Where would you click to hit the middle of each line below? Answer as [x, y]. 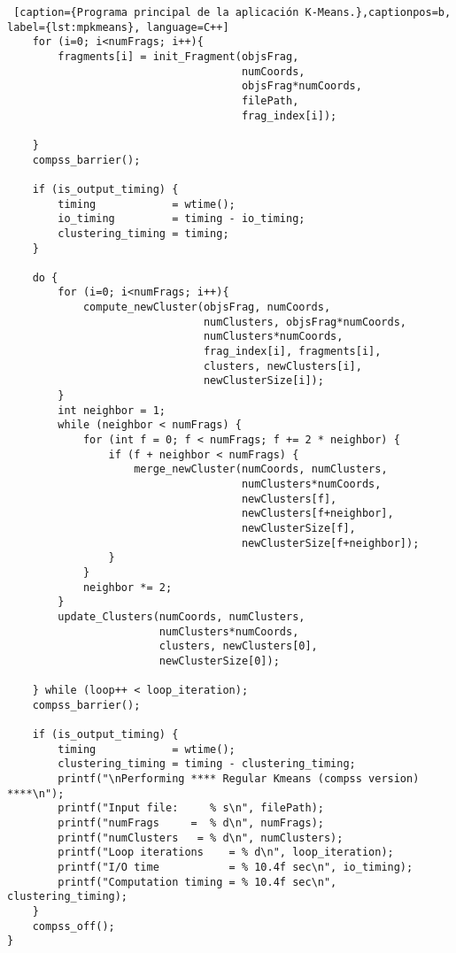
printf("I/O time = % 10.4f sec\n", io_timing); [236, 868]
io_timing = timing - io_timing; [182, 219]
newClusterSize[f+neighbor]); [330, 543]
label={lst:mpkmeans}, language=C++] [118, 27]
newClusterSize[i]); [263, 381]
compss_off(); [73, 926]
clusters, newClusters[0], [238, 646]
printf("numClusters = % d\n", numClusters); [201, 838]
